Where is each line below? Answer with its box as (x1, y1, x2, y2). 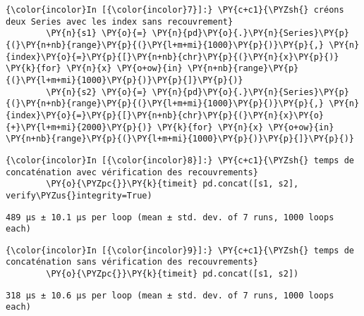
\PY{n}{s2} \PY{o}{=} (46, 87, 147, 97)
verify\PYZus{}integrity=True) (6, 190, 152, 201)
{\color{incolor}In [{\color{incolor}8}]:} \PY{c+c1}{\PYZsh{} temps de (6, 155, 354, 165)
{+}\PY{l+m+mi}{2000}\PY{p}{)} (6, 122, 152, 132)
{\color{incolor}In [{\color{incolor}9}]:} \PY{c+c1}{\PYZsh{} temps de (6, 245, 354, 255)
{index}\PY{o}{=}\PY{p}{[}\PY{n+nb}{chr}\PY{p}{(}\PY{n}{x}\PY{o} (6, 110, 324, 120)
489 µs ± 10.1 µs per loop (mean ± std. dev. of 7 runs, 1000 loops (6, 212, 334, 222)
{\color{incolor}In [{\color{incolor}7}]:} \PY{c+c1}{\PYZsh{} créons (6, 5, 344, 15)
